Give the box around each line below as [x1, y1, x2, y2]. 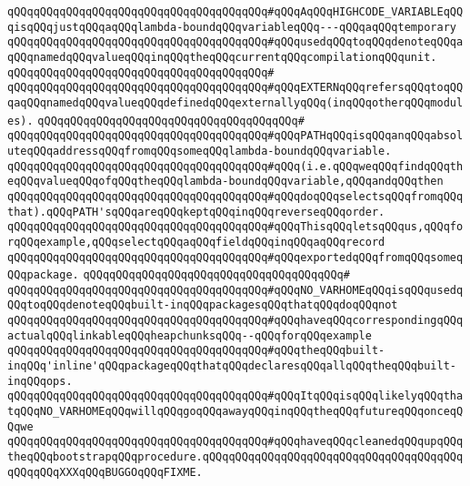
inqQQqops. [7, 374, 73, 388]
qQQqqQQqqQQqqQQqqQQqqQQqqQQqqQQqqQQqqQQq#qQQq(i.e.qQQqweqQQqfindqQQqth [7, 159, 464, 173]
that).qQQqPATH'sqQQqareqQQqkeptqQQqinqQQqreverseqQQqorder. [7, 205, 385, 218]
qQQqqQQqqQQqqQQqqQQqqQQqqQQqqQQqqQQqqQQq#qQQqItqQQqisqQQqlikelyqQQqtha [7, 390, 464, 403]
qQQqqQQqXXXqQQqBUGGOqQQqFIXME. [7, 465, 203, 479]
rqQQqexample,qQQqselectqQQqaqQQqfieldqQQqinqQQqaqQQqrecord [7, 235, 385, 248]
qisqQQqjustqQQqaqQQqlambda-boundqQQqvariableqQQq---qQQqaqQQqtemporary [7, 20, 456, 34]
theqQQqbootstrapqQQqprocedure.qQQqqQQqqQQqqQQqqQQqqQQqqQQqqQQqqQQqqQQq [7, 451, 464, 464]
